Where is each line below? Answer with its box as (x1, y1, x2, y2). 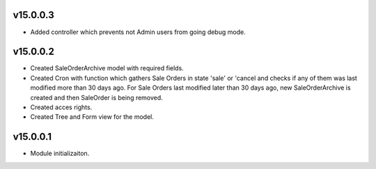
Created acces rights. (30, 103, 93, 111)
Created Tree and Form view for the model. (30, 113, 155, 121)
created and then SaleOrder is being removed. (30, 93, 163, 102)
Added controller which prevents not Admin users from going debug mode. (30, 28, 246, 36)
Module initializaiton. (30, 150, 90, 158)
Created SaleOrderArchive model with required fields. (30, 64, 184, 72)
